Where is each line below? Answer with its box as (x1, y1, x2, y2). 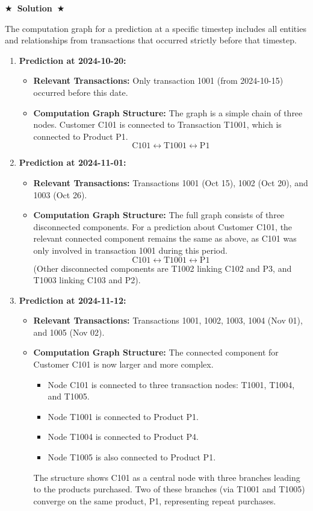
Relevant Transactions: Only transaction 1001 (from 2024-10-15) (33, 74, 284, 87)
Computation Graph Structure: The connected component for (33, 346, 279, 359)
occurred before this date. (33, 86, 128, 98)
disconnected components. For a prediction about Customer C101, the (33, 220, 293, 233)
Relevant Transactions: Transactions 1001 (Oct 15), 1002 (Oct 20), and (33, 176, 308, 189)
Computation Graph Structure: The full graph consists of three (33, 208, 285, 221)
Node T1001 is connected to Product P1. (48, 410, 199, 422)
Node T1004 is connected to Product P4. (48, 430, 199, 443)
